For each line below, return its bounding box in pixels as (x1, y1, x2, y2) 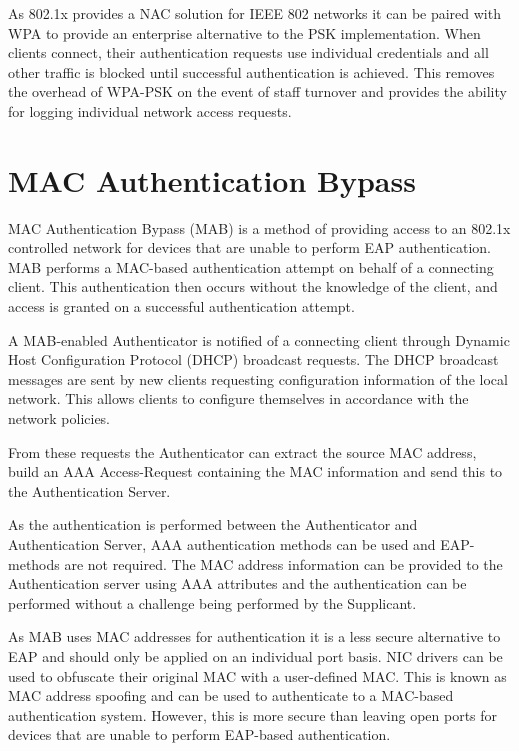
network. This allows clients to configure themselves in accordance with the (8, 388, 469, 409)
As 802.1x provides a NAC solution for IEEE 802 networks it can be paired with (8, 3, 501, 23)
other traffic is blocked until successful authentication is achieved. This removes (8, 61, 495, 82)
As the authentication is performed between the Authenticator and (8, 514, 418, 535)
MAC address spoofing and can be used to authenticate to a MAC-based (8, 685, 454, 706)
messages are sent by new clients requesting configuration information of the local (8, 368, 508, 389)
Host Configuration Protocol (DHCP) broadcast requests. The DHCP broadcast (8, 349, 499, 370)
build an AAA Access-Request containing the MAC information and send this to (8, 461, 503, 482)
